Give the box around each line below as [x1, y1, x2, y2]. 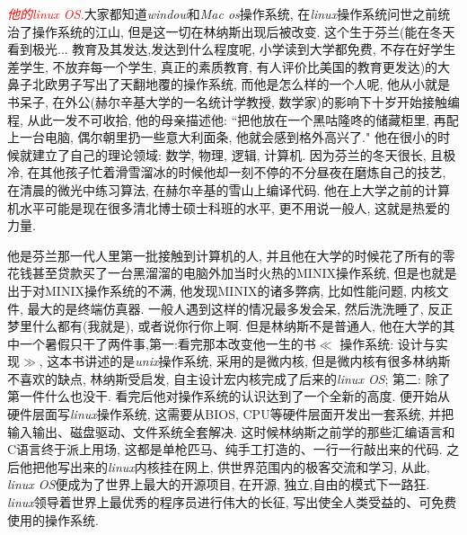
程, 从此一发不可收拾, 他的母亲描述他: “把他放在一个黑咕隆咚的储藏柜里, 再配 [7, 110, 459, 129]
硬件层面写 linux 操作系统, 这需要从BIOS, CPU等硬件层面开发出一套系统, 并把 [7, 405, 454, 424]
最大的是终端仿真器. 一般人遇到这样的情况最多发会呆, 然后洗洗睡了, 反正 [27, 299, 454, 317]
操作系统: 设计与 [339, 334, 436, 352]
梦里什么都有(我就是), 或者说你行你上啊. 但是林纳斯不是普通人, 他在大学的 [7, 317, 443, 335]
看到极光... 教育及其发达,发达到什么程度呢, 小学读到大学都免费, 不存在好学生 [7, 40, 456, 58]
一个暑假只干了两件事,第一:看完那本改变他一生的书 [19, 334, 316, 352]
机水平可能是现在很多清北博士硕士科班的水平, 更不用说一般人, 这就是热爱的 [7, 198, 451, 217]
